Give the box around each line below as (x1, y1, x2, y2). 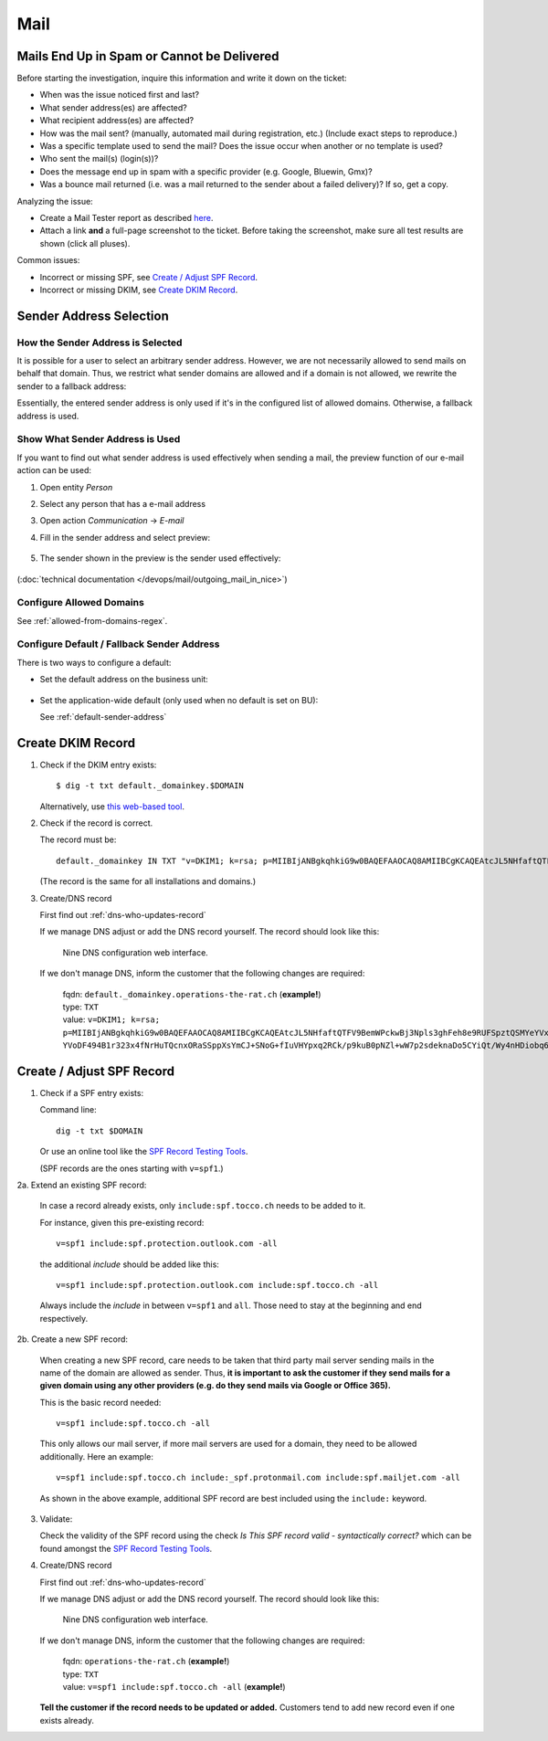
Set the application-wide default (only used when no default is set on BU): (39, 694, 319, 705)
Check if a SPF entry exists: (39, 1088, 144, 1099)
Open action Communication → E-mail (39, 515, 184, 526)
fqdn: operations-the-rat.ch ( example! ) (62, 1656, 230, 1667)
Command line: (39, 1104, 98, 1115)
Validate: (39, 1514, 73, 1525)
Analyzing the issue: (16, 195, 93, 206)
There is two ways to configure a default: (16, 657, 172, 668)
